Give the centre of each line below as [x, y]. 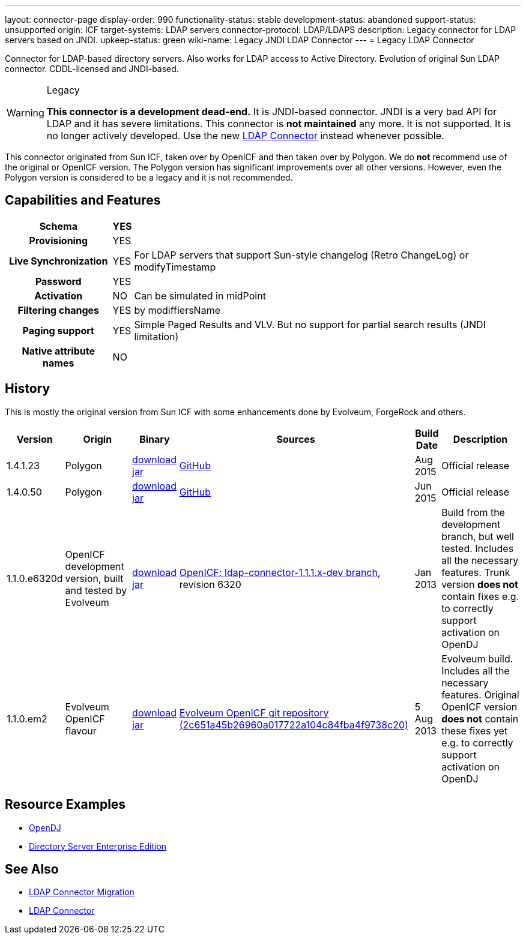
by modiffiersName [177, 310]
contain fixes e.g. [480, 596]
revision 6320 [210, 584]
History [28, 389]
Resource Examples [65, 805]
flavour [81, 730]
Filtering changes [59, 310]
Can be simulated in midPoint [200, 295]
